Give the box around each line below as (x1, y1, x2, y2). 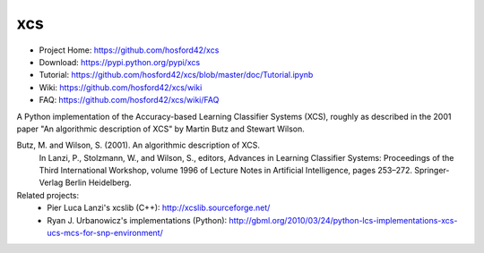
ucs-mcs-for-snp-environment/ (47, 228, 163, 239)
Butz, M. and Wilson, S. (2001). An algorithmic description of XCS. (16, 139, 260, 151)
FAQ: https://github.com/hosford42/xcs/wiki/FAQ (39, 95, 220, 105)
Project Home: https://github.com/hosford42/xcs (39, 45, 220, 55)
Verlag (39, 177, 64, 188)
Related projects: (16, 190, 80, 200)
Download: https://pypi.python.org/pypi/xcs (39, 56, 201, 67)
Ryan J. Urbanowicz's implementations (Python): (47, 215, 228, 225)
